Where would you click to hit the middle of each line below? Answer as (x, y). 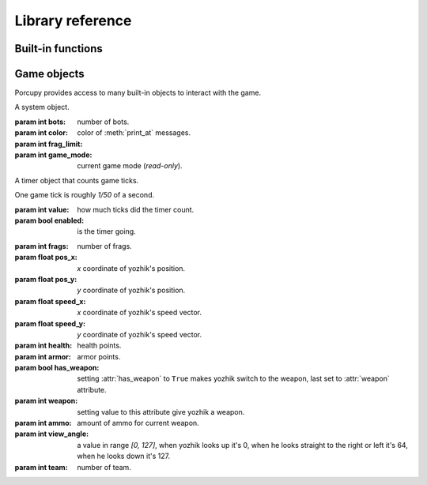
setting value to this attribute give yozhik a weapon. (161, 412)
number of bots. (103, 122)
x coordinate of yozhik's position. (131, 268)
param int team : (41, 467)
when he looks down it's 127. (123, 456)
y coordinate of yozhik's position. (131, 290)
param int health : (43, 346)
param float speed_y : (50, 323)
